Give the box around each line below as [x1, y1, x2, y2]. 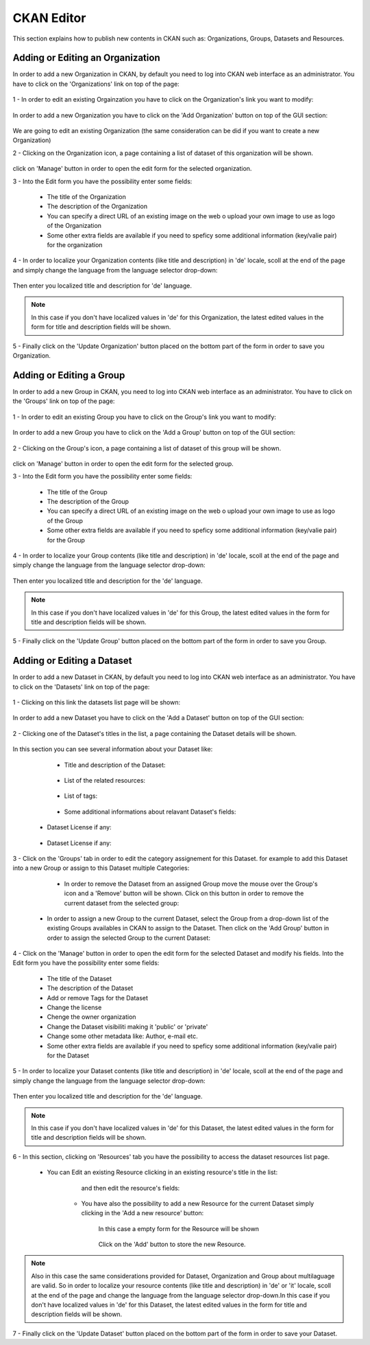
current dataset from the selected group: [64, 899, 180, 907]
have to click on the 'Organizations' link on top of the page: [12, 80, 180, 88]
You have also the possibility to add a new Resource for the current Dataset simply [81, 1199, 314, 1208]
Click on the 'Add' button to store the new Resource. [98, 1240, 246, 1249]
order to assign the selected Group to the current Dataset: [47, 934, 210, 942]
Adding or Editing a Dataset [12, 655, 132, 667]
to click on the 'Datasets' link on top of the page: [12, 682, 150, 691]
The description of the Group [47, 498, 129, 506]
